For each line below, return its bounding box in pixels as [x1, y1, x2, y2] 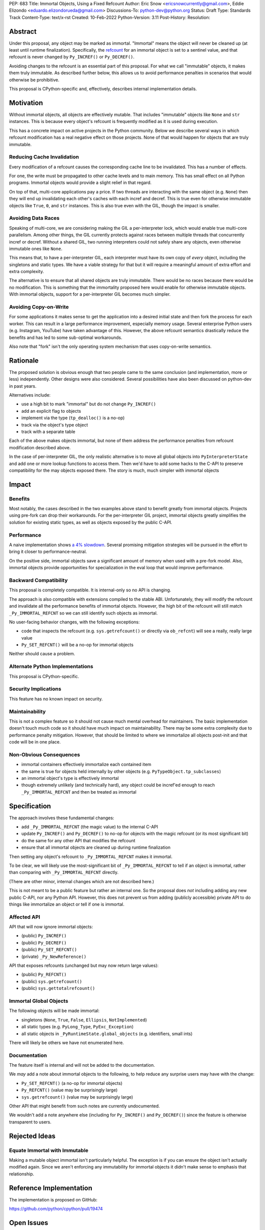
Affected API [9, 913, 40, 920]
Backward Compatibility [9, 577, 68, 584]
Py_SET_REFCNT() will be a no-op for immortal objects [21, 642, 133, 648]
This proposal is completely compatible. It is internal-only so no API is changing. [9, 587, 171, 593]
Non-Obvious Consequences [9, 751, 80, 758]
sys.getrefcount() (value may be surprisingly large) [21, 1094, 133, 1100]
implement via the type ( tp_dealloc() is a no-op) [21, 415, 125, 421]
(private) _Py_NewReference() [21, 953, 87, 959]
